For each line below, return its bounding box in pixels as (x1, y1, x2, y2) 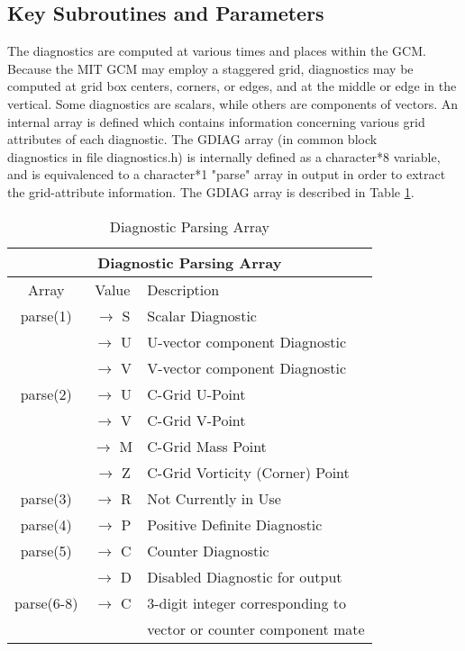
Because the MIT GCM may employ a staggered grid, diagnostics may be (7, 59, 414, 77)
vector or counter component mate (147, 618, 365, 639)
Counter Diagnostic (147, 539, 269, 561)
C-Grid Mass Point (147, 435, 267, 457)
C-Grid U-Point (147, 383, 246, 404)
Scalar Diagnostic (147, 304, 257, 326)
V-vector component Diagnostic (147, 357, 347, 378)
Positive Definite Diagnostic (147, 513, 323, 535)
